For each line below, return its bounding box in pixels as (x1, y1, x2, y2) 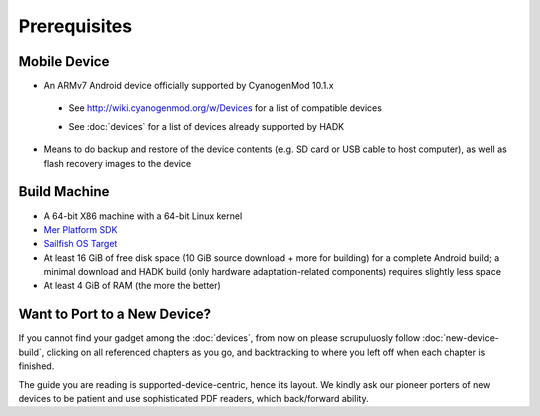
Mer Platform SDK (43, 223, 118, 235)
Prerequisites (18, 15, 133, 37)
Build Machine (18, 183, 110, 200)
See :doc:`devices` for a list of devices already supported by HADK (68, 120, 345, 132)
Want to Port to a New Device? (18, 306, 212, 323)
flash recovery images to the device (43, 157, 192, 169)
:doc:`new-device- (422, 332, 500, 344)
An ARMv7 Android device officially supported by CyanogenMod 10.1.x (43, 80, 334, 92)
